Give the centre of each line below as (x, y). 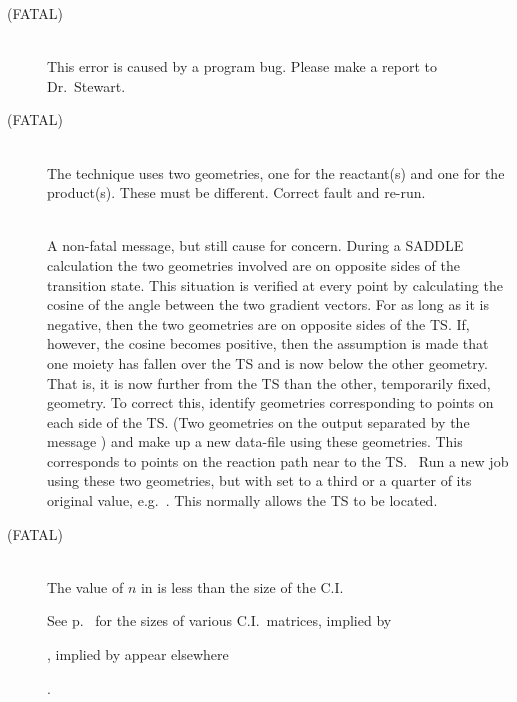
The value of (85, 586)
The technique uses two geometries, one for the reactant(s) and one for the (276, 172)
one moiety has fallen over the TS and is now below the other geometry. (267, 362)
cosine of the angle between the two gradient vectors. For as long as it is (268, 304)
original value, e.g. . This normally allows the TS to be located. (242, 500)
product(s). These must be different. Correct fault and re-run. (236, 192)
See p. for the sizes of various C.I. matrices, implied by (219, 620)
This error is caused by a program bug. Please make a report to (242, 66)
